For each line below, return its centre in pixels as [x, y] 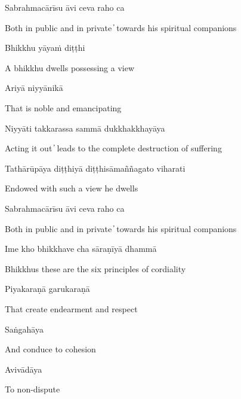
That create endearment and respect [71, 308]
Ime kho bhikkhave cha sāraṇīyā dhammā [81, 249]
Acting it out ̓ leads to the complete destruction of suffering [113, 148]
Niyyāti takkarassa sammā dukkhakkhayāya [85, 128]
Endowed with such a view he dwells [72, 188]
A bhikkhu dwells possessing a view [69, 67]
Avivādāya [24, 369]
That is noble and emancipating [63, 107]
